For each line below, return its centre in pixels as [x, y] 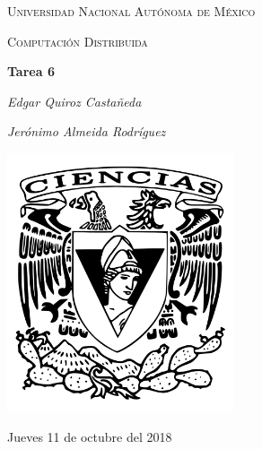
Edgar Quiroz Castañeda [74, 101]
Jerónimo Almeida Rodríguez [87, 131]
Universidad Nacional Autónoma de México [131, 11]
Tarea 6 [31, 71]
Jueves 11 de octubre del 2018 [90, 436]
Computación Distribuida [78, 41]
